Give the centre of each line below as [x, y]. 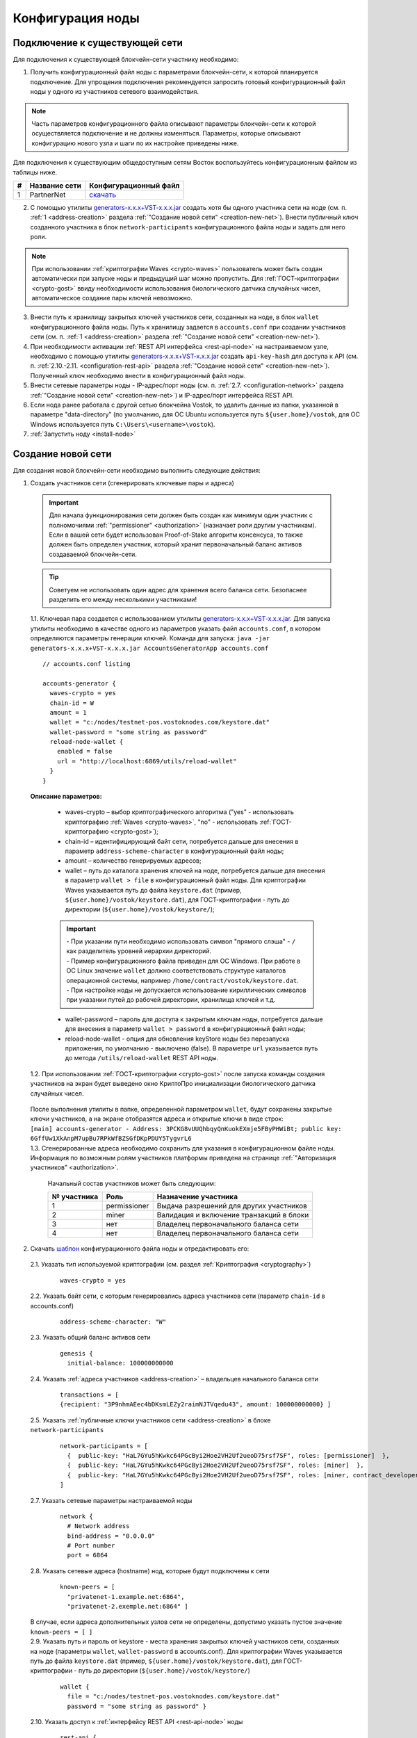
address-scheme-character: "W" [113, 1322]
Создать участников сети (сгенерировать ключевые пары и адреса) [132, 483]
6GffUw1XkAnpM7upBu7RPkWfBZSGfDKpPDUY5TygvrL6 [111, 1139]
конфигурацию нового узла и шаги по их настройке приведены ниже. [135, 143]
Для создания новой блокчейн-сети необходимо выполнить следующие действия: [137, 471]
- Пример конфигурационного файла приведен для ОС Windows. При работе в [183, 961]
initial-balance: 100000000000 [120, 1363]
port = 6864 [87, 1555]
